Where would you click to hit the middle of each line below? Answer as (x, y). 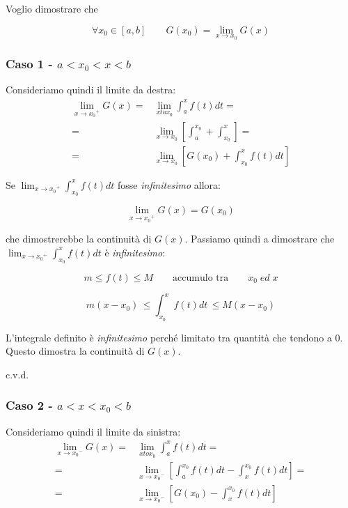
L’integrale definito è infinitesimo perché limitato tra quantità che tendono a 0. (174, 337)
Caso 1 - (29, 64)
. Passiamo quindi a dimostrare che (260, 239)
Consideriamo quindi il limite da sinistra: (93, 431)
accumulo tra (201, 278)
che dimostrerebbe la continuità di (79, 239)
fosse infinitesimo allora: (169, 184)
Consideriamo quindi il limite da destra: (91, 90)
